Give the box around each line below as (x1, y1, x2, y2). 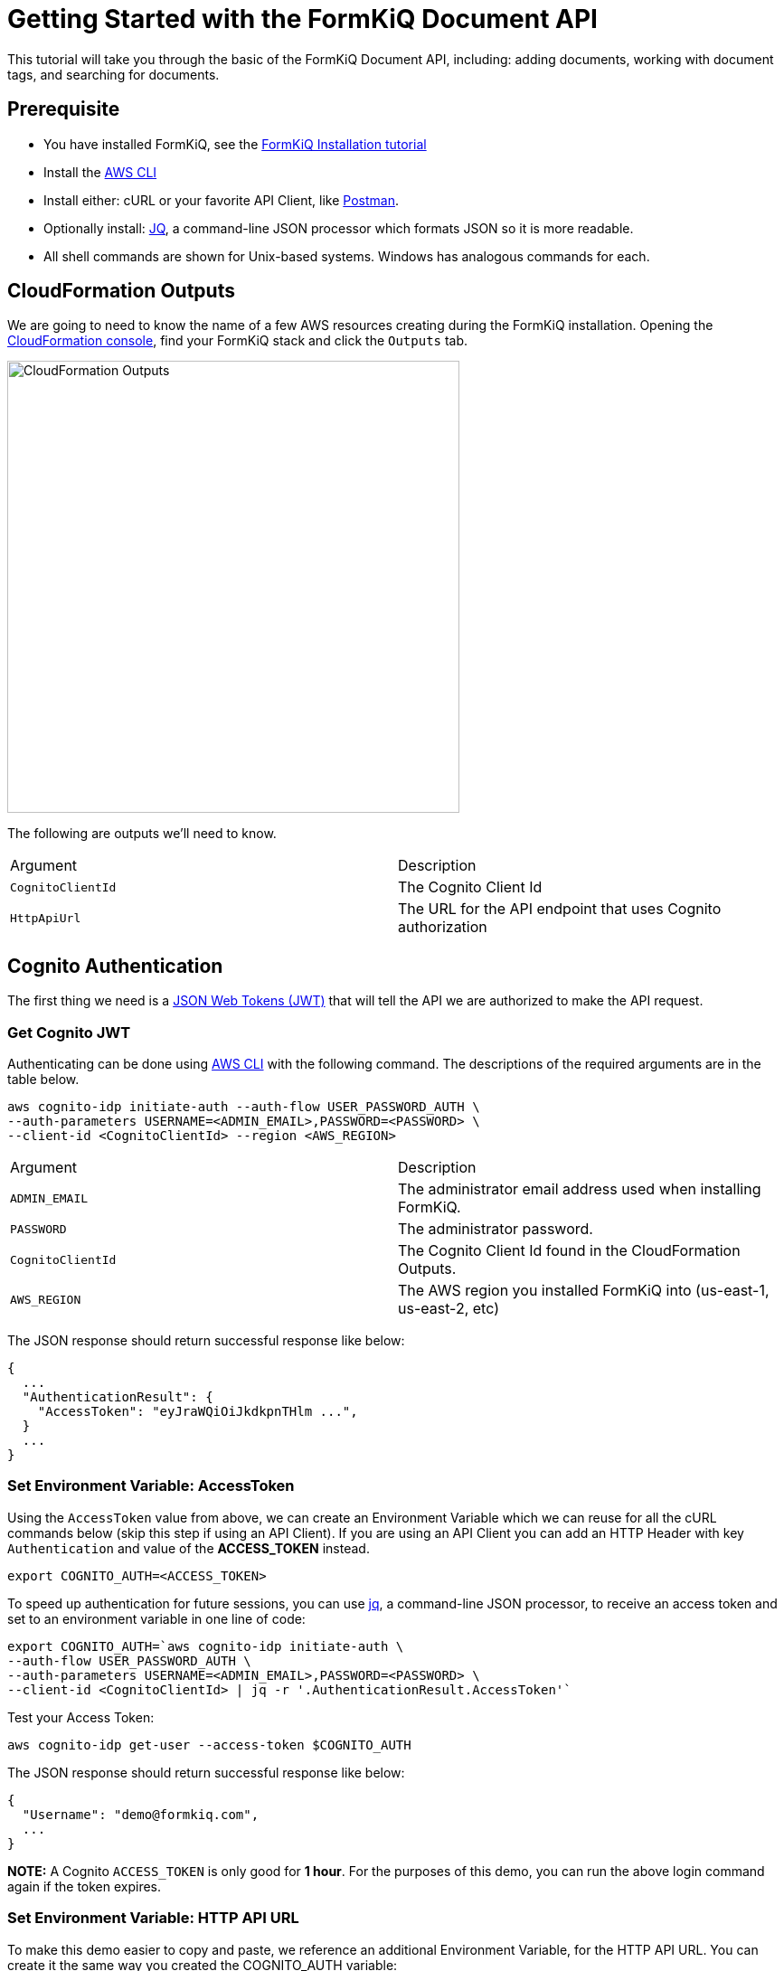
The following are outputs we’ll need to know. (7, 825, 277, 842)
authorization (398, 918, 487, 937)
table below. (7, 1071, 80, 1088)
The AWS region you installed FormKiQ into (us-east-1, (398, 1281, 770, 1300)
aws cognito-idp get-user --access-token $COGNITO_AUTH (7, 1737, 411, 1752)
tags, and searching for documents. (7, 66, 220, 82)
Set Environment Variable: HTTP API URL (7, 1909, 299, 1928)
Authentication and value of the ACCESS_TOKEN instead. (7, 1540, 370, 1556)
